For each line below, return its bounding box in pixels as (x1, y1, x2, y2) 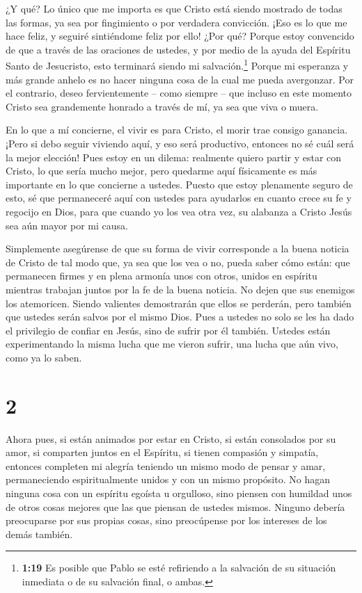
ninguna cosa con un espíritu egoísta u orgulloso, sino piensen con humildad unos (6, 486, 352, 500)
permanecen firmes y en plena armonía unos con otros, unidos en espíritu (6, 268, 317, 283)
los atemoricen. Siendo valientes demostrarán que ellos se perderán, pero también (6, 295, 352, 310)
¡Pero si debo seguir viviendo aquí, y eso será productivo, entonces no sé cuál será (6, 136, 354, 150)
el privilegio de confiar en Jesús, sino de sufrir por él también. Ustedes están (6, 323, 331, 337)
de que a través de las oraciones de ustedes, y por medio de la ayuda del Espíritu (6, 42, 351, 56)
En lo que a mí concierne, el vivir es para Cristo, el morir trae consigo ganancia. (6, 122, 348, 137)
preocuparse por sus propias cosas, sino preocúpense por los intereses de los (6, 513, 327, 528)
